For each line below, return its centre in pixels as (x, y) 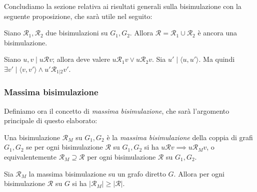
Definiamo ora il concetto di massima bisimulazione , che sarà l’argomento (117, 110)
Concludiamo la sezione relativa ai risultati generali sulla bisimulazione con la (123, 6)
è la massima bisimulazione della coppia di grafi (180, 137)
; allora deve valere (81, 59)
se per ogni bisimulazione (64, 147)
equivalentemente (30, 157)
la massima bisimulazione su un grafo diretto (97, 173)
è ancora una (217, 33)
